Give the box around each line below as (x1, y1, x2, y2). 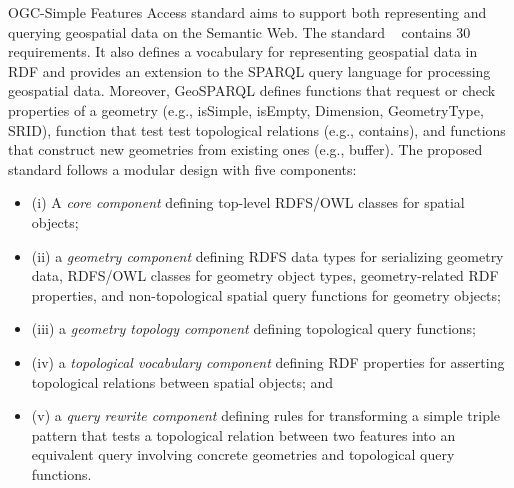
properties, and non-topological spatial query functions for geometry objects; (31, 284, 501, 305)
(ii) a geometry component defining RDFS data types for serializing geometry (31, 245, 504, 266)
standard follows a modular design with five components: (8, 158, 357, 179)
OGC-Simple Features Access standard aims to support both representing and (8, 2, 487, 22)
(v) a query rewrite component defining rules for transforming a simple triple (31, 405, 501, 426)
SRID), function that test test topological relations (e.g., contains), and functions (8, 119, 506, 140)
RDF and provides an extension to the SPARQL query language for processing (8, 60, 491, 81)
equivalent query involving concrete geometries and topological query (31, 444, 455, 465)
